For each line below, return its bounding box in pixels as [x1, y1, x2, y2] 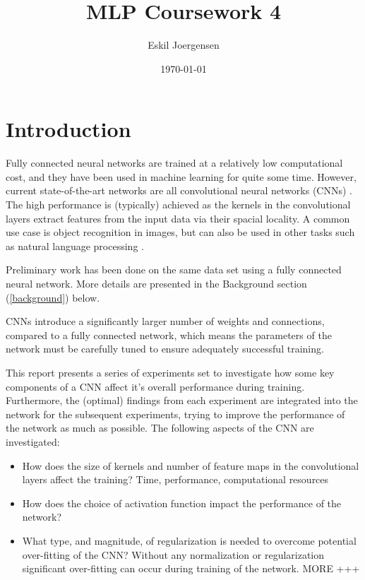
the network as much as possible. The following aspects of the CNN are [6, 420, 314, 435]
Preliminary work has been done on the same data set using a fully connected [6, 262, 342, 277]
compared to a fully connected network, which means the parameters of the [6, 327, 332, 342]
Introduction [6, 114, 131, 143]
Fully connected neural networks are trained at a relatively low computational [6, 155, 343, 170]
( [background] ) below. [6, 290, 100, 304]
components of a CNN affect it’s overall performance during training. [6, 379, 305, 393]
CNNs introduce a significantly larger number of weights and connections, [6, 314, 325, 329]
